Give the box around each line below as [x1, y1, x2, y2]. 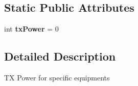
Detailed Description [4, 48, 116, 64]
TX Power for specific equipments [4, 72, 110, 82]
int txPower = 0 [4, 23, 59, 34]
